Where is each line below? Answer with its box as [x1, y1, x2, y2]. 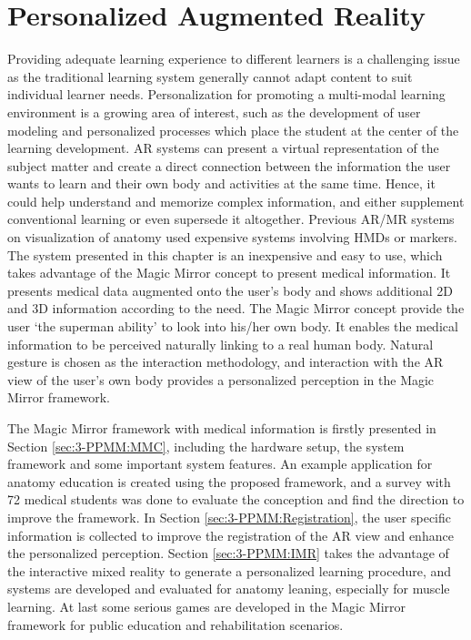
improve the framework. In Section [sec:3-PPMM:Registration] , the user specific [7, 507, 451, 526]
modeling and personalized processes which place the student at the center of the [7, 120, 459, 139]
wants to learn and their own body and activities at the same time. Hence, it [7, 174, 436, 193]
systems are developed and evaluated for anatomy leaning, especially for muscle [7, 579, 450, 598]
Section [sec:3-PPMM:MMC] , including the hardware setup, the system [7, 436, 405, 455]
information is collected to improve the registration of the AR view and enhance [7, 525, 454, 544]
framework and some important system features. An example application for [7, 454, 433, 473]
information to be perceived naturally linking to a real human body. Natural [7, 334, 434, 353]
